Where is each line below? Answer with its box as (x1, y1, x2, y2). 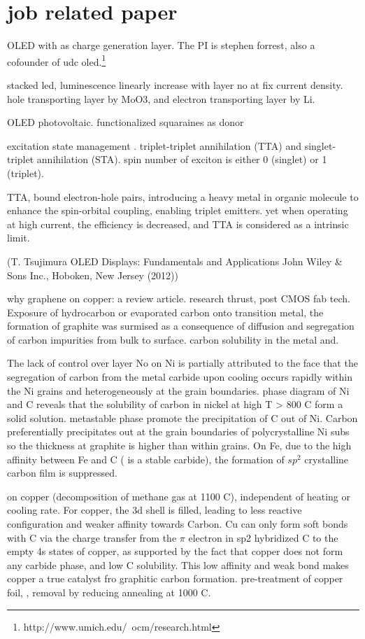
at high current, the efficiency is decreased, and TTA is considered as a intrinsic (7, 216, 349, 231)
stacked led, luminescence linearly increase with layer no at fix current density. (7, 77, 343, 92)
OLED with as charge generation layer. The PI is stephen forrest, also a (7, 38, 315, 52)
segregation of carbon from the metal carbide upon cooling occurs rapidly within (7, 370, 352, 384)
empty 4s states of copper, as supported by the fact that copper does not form (7, 544, 343, 559)
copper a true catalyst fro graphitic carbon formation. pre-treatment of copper (7, 571, 343, 586)
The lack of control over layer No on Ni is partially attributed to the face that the (7, 356, 358, 370)
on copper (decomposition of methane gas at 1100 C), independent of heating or (7, 489, 351, 503)
